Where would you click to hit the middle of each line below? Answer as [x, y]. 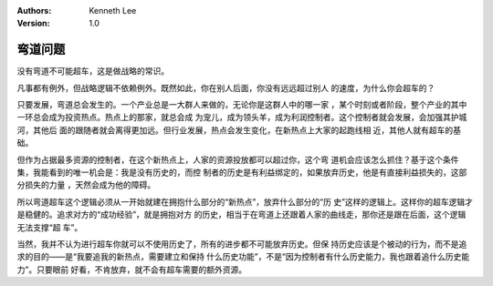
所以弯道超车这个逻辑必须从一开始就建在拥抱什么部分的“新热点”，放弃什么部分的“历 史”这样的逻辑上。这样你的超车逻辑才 [245, 201]
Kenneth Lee [113, 10]
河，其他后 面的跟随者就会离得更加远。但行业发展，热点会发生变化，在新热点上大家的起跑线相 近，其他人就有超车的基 [239, 130]
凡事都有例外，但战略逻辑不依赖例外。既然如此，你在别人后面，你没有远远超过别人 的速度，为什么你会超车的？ [226, 87]
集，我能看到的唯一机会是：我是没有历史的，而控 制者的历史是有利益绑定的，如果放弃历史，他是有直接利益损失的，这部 [242, 172]
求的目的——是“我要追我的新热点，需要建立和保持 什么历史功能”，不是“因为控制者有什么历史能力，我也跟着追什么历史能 [243, 257]
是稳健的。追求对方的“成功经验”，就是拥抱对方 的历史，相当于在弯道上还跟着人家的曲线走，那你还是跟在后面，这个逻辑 [241, 215]
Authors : [34, 10]
